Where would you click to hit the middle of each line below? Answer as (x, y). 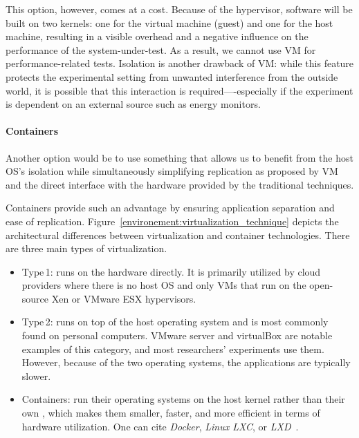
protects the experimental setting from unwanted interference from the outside (172, 76)
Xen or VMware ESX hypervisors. (124, 298)
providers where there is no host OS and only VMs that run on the (164, 285)
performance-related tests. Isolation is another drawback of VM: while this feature (180, 63)
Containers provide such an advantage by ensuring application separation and (170, 208)
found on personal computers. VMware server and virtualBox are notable (177, 335)
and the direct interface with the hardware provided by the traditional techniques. (180, 184)
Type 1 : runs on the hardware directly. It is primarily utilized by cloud (171, 271)
